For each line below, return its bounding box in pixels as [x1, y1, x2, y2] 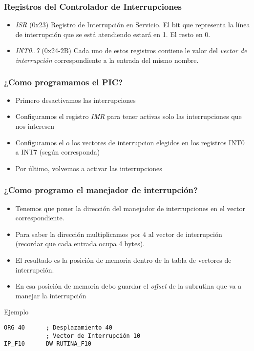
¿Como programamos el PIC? [4, 76, 123, 88]
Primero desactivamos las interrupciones [15, 95, 136, 105]
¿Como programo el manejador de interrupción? [4, 184, 198, 196]
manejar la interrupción [15, 290, 86, 300]
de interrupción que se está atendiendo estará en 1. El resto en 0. [15, 29, 211, 39]
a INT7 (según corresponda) [15, 147, 100, 157]
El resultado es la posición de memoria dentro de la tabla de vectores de [15, 254, 232, 265]
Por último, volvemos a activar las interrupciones [15, 163, 162, 173]
